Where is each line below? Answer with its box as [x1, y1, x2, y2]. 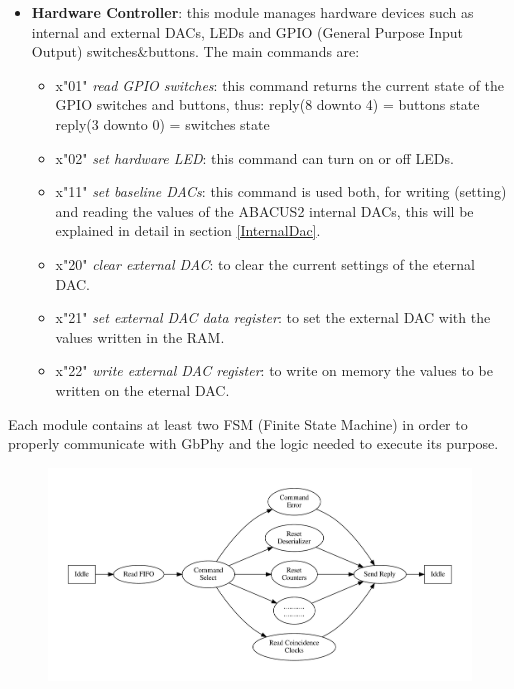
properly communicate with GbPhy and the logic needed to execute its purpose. [8, 433, 499, 454]
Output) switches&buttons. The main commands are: [31, 41, 360, 62]
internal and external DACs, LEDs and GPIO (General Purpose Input [31, 21, 463, 42]
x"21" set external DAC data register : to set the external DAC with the [55, 307, 491, 328]
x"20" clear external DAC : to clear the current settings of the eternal [55, 253, 475, 274]
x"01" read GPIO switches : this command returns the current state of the [55, 74, 505, 95]
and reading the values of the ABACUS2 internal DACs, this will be [55, 200, 474, 221]
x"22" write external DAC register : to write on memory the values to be [55, 360, 493, 381]
